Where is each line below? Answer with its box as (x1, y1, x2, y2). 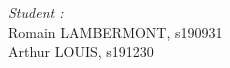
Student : (8, 2, 64, 22)
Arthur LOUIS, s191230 (8, 41, 154, 62)
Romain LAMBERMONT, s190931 (8, 21, 223, 42)
